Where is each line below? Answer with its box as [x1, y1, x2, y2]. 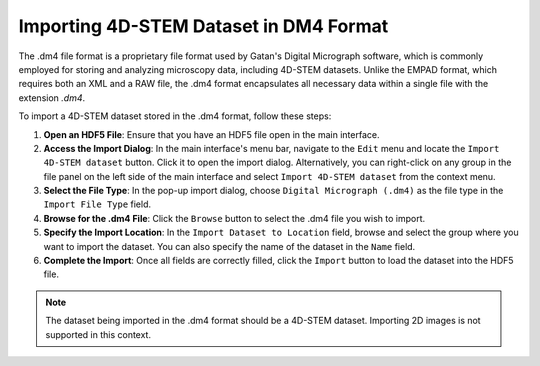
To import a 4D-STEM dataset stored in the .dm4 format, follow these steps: [18, 110, 332, 122]
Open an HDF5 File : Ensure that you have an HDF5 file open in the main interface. [43, 128, 380, 140]
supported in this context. [45, 328, 152, 340]
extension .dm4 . [18, 91, 86, 104]
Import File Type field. [43, 198, 152, 210]
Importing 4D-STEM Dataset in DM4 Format [18, 15, 389, 37]
